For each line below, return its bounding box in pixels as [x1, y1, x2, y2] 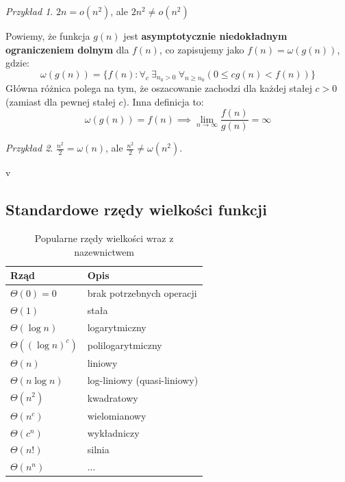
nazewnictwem [74, 244, 135, 258]
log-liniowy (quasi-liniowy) [87, 372, 199, 387]
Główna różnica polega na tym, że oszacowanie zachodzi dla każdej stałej [5, 80, 312, 95]
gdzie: [5, 56, 29, 70]
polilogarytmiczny [87, 337, 162, 352]
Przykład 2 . [5, 141, 53, 155]
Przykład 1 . [5, 4, 53, 18]
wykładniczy [87, 425, 140, 439]
